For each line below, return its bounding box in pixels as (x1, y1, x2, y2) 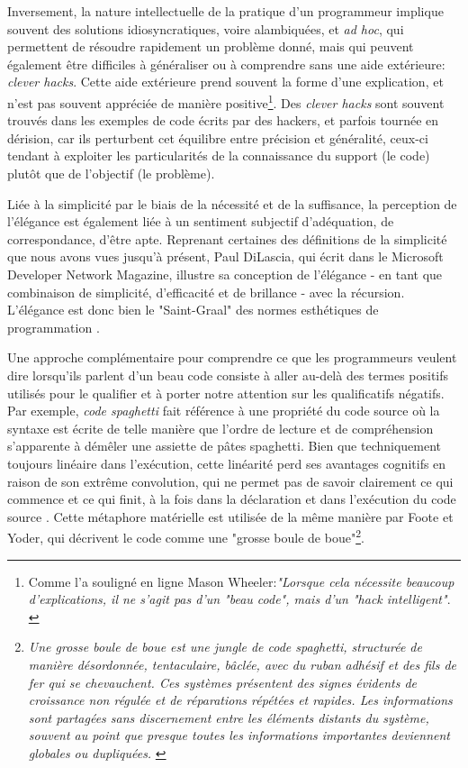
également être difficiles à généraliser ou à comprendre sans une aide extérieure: (7, 54, 445, 73)
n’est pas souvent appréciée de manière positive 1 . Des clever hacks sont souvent (7, 90, 445, 112)
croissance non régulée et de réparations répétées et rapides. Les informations (28, 690, 453, 709)
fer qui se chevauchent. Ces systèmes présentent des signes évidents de (28, 672, 417, 691)
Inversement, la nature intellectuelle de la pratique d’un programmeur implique (7, 2, 444, 20)
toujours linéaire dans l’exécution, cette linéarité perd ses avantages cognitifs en (7, 453, 446, 472)
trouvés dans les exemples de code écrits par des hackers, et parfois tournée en (7, 111, 439, 130)
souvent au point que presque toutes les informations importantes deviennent (28, 726, 450, 745)
